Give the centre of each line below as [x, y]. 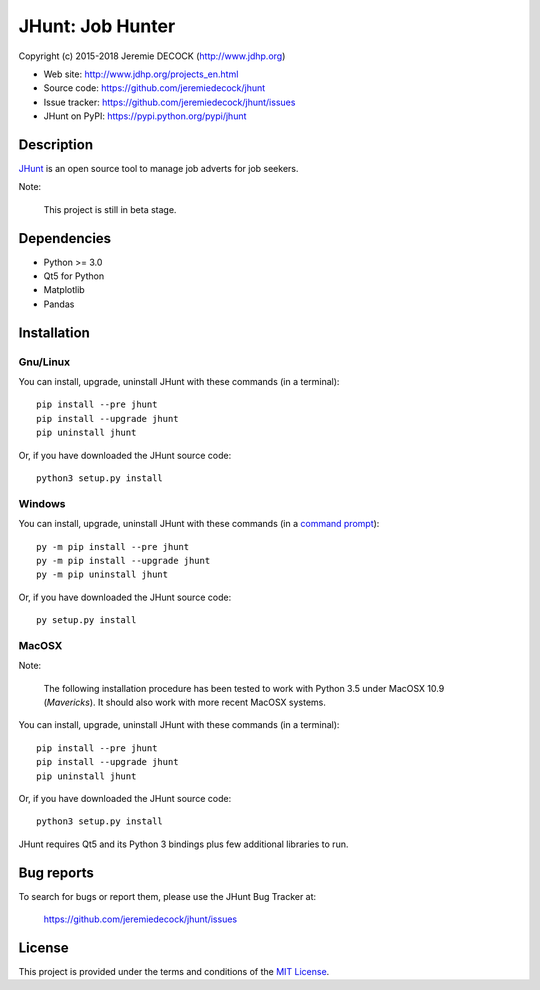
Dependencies [65, 238]
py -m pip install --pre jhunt [113, 546]
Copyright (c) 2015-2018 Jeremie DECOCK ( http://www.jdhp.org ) [152, 56]
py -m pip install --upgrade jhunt [123, 560]
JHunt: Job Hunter [97, 26]
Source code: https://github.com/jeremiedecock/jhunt [154, 88]
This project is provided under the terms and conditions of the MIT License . [174, 971]
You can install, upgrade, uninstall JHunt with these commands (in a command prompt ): [199, 524]
